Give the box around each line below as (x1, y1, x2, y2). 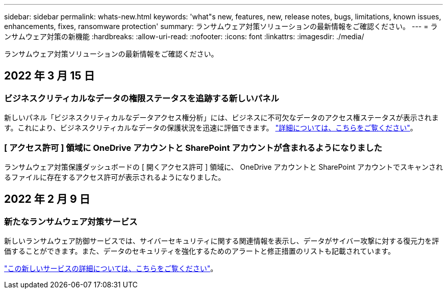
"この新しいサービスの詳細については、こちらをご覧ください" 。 (4, 264, 218, 273)
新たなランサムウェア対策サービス (4, 216, 138, 227)
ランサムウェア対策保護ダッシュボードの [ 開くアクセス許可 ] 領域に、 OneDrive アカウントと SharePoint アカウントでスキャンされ (4, 162, 443, 171)
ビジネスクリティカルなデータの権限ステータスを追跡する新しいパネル (4, 93, 279, 103)
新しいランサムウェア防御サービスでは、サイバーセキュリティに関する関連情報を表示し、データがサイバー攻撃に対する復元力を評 (4, 236, 439, 246)
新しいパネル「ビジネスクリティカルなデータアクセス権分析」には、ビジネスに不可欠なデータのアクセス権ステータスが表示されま (4, 113, 439, 122)
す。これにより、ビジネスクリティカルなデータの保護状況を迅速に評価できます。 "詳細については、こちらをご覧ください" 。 (4, 123, 417, 132)
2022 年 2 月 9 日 (4, 193, 90, 206)
